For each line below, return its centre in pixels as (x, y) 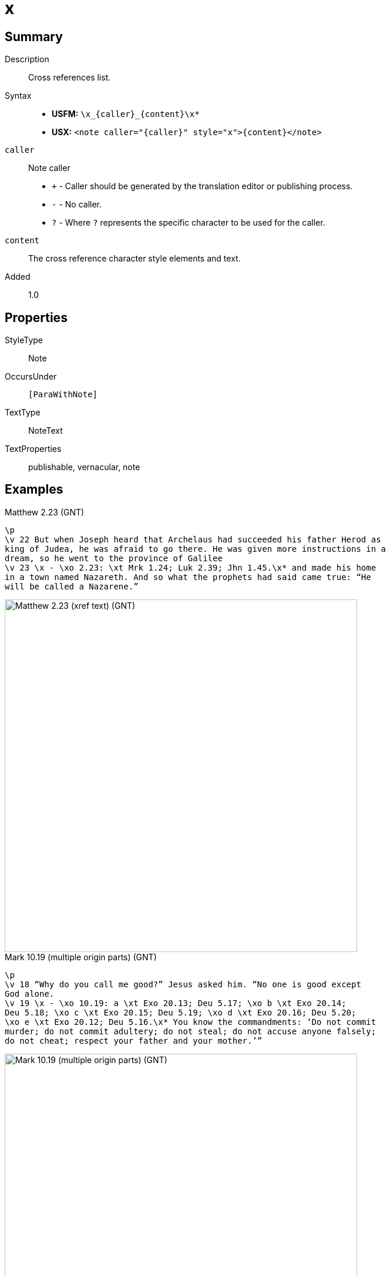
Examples (34, 490)
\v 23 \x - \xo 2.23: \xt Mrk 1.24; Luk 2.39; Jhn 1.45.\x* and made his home (191, 567)
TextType (23, 413)
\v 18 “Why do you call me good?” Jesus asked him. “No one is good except (183, 984)
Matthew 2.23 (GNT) (45, 512)
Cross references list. (70, 78)
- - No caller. (77, 205)
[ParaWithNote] (63, 395)
